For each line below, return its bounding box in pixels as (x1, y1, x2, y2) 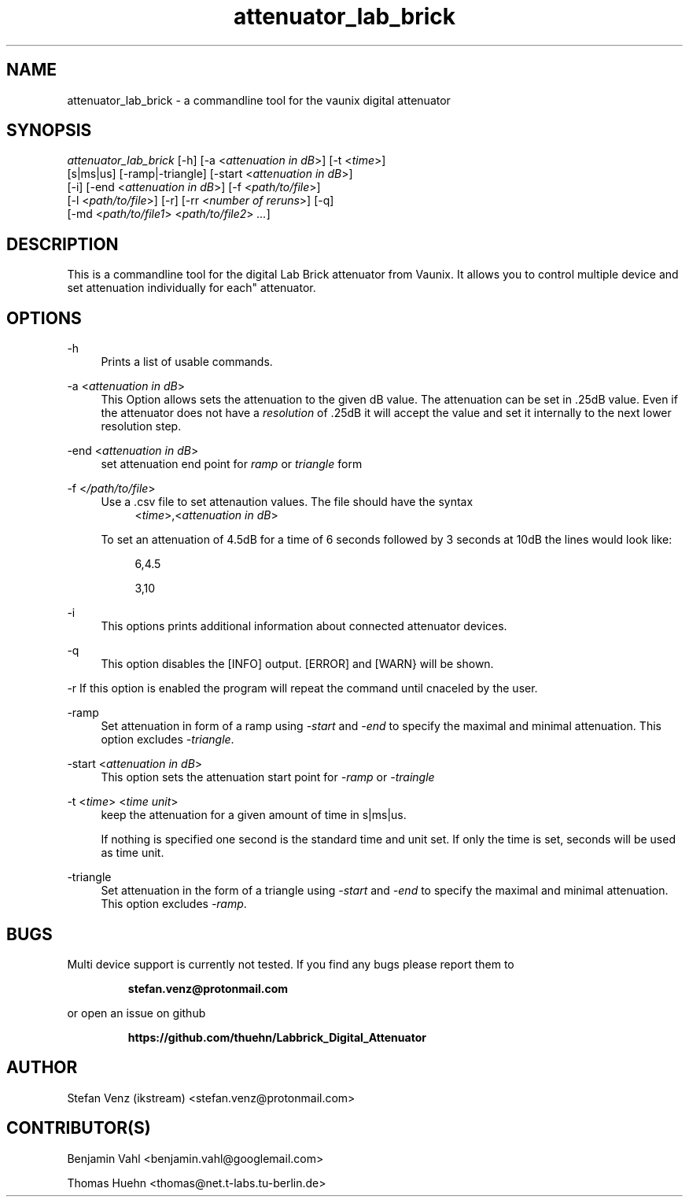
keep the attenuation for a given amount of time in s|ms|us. (101, 808, 407, 822)
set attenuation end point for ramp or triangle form (101, 457, 363, 471)
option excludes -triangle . (101, 733, 234, 747)
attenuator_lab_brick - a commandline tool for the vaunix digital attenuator (67, 93, 451, 107)
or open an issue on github (67, 1006, 206, 1020)
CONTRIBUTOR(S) (6, 1118, 151, 1138)
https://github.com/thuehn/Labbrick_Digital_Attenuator (127, 1030, 426, 1044)
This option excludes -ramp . (101, 897, 247, 911)
